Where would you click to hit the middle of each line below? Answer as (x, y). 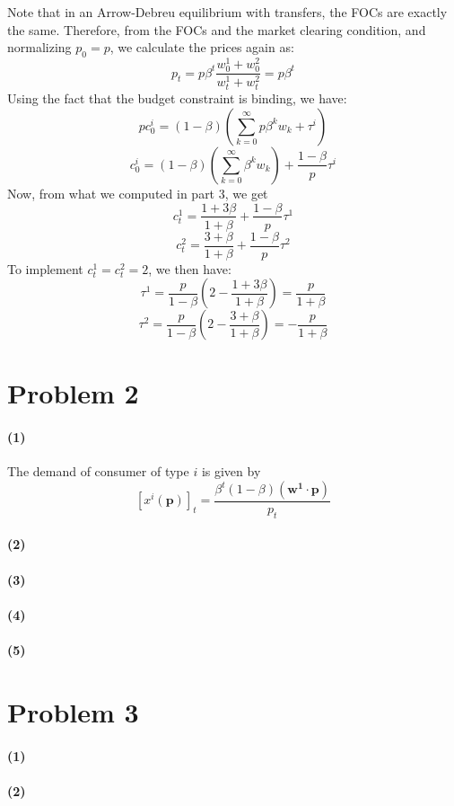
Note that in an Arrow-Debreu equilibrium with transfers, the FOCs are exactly (227, 12)
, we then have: (190, 268)
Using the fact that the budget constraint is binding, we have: (177, 98)
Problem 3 (73, 711)
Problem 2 (73, 393)
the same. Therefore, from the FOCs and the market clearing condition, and (217, 29)
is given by (231, 471)
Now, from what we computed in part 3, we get (138, 193)
